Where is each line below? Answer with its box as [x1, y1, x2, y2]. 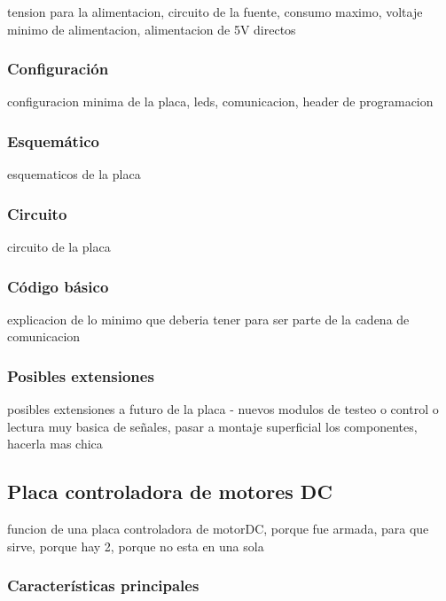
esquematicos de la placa [7, 165, 141, 183]
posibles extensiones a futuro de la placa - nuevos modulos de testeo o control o [7, 400, 439, 418]
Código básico [7, 275, 109, 297]
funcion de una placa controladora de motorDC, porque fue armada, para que [7, 519, 429, 538]
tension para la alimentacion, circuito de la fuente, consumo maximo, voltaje [7, 3, 423, 20]
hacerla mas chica [7, 434, 103, 453]
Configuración [7, 58, 109, 80]
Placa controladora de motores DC [7, 478, 333, 505]
